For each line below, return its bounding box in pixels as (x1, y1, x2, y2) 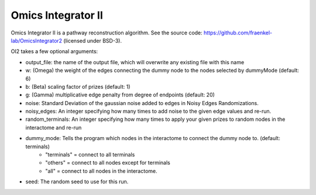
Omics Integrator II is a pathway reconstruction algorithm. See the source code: (11, 29, 203, 36)
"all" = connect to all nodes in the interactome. (45, 167, 157, 175)
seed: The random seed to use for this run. (25, 178, 129, 185)
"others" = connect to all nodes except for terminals (45, 159, 171, 166)
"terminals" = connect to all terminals (45, 151, 135, 158)
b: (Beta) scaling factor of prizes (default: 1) (25, 83, 130, 90)
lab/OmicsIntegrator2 (11, 37, 63, 44)
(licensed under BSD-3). (63, 37, 122, 44)
